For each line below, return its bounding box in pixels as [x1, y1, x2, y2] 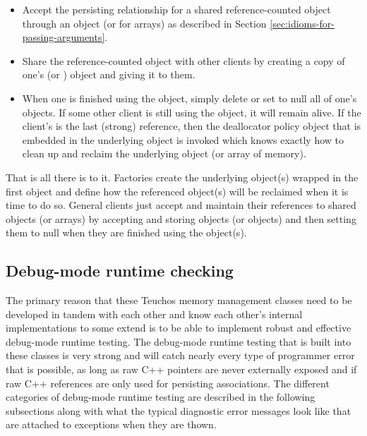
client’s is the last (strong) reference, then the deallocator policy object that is [22, 119, 361, 133]
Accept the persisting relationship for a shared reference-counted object [22, 2, 331, 16]
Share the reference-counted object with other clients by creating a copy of [22, 53, 345, 68]
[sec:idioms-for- [270, 16, 335, 30]
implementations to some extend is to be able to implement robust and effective [6, 320, 351, 335]
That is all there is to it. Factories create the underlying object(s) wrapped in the [6, 169, 359, 184]
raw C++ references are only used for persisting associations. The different [6, 375, 330, 390]
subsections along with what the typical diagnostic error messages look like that [6, 403, 351, 418]
